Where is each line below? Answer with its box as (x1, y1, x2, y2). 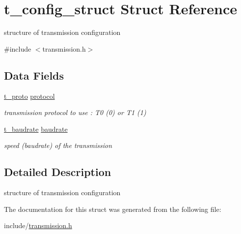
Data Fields (4, 67, 64, 83)
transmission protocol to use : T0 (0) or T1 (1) (4, 107, 146, 117)
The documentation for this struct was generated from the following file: (4, 204, 221, 214)
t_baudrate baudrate (4, 123, 68, 134)
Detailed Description (4, 164, 111, 179)
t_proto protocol (4, 90, 55, 101)
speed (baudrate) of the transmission (4, 140, 112, 150)
